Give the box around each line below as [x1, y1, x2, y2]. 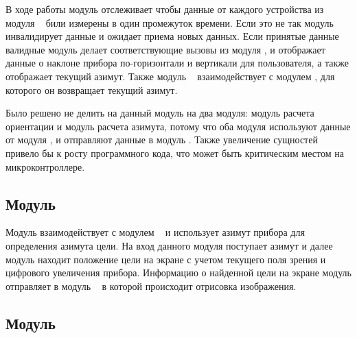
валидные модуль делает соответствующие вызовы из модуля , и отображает [5, 42, 325, 56]
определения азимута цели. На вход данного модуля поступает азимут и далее [5, 238, 333, 252]
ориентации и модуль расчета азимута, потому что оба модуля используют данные [5, 119, 351, 133]
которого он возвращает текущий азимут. [5, 82, 178, 97]
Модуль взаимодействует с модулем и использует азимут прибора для [5, 225, 305, 239]
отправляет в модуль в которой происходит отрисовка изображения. [5, 278, 297, 293]
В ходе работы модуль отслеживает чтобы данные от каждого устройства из [5, 2, 324, 16]
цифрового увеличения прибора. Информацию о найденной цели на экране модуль [5, 265, 352, 280]
